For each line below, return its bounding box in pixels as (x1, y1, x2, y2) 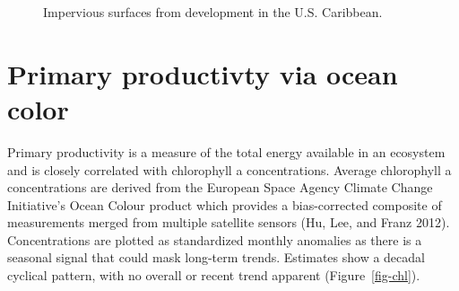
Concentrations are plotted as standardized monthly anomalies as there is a (7, 230, 422, 249)
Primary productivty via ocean (7, 55, 398, 92)
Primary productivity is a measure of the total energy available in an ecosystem (7, 142, 446, 161)
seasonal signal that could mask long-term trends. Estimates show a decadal (7, 248, 425, 267)
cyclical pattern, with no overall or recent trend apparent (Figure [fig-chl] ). (7, 266, 420, 285)
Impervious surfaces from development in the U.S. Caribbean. (43, 3, 383, 21)
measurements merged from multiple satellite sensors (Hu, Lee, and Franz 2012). (7, 213, 450, 232)
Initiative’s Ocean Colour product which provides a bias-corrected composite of (7, 195, 442, 214)
